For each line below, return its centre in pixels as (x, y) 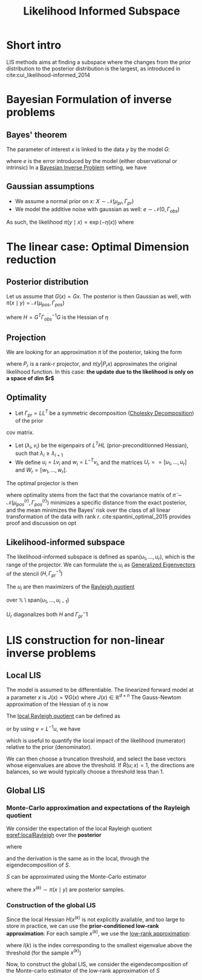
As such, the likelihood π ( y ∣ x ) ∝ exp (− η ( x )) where (70, 222)
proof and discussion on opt (41, 523)
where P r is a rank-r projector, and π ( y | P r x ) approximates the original (92, 365)
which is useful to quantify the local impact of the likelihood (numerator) (96, 740)
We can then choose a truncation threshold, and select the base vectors (96, 759)
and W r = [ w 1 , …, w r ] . (41, 471)
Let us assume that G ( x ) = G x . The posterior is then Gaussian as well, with (99, 297)
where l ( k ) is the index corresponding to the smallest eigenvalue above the (99, 945)
